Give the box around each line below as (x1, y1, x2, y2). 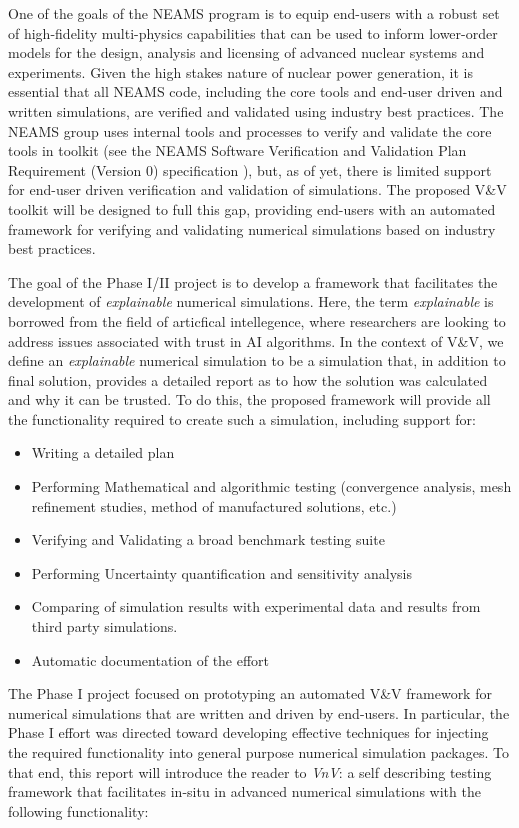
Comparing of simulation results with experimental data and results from (31, 596, 481, 617)
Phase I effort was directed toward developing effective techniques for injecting (8, 722, 489, 743)
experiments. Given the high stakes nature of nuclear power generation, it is (8, 61, 473, 82)
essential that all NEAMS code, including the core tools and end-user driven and (8, 81, 503, 102)
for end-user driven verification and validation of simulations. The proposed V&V (8, 179, 507, 200)
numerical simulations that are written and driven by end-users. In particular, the (8, 702, 510, 723)
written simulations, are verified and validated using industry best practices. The (8, 100, 504, 121)
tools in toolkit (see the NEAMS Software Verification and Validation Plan (8, 140, 467, 161)
